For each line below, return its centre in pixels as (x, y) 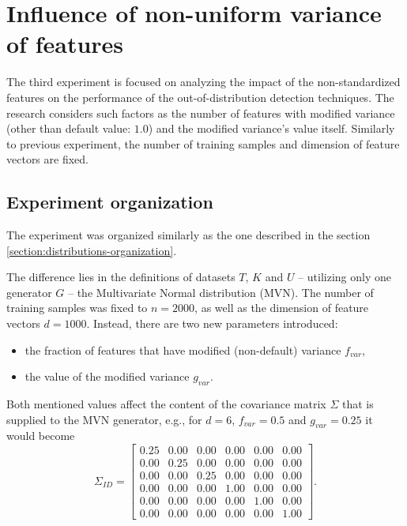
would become (41, 436)
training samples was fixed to (77, 308)
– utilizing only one (345, 277)
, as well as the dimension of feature (282, 308)
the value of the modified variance (107, 376)
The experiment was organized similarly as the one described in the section (188, 235)
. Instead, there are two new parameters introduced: (212, 323)
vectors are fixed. (47, 159)
